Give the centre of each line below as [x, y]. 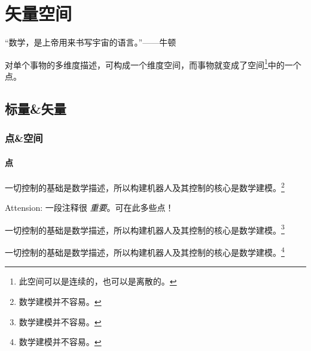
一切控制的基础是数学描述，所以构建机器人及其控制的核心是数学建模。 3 [145, 229]
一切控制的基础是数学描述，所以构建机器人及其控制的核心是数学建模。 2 [145, 186]
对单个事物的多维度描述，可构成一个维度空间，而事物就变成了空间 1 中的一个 [153, 63]
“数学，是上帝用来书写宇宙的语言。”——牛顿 [91, 42]
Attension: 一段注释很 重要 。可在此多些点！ [89, 208]
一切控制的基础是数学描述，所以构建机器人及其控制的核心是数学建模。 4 [145, 251]
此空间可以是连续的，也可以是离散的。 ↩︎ [98, 281]
